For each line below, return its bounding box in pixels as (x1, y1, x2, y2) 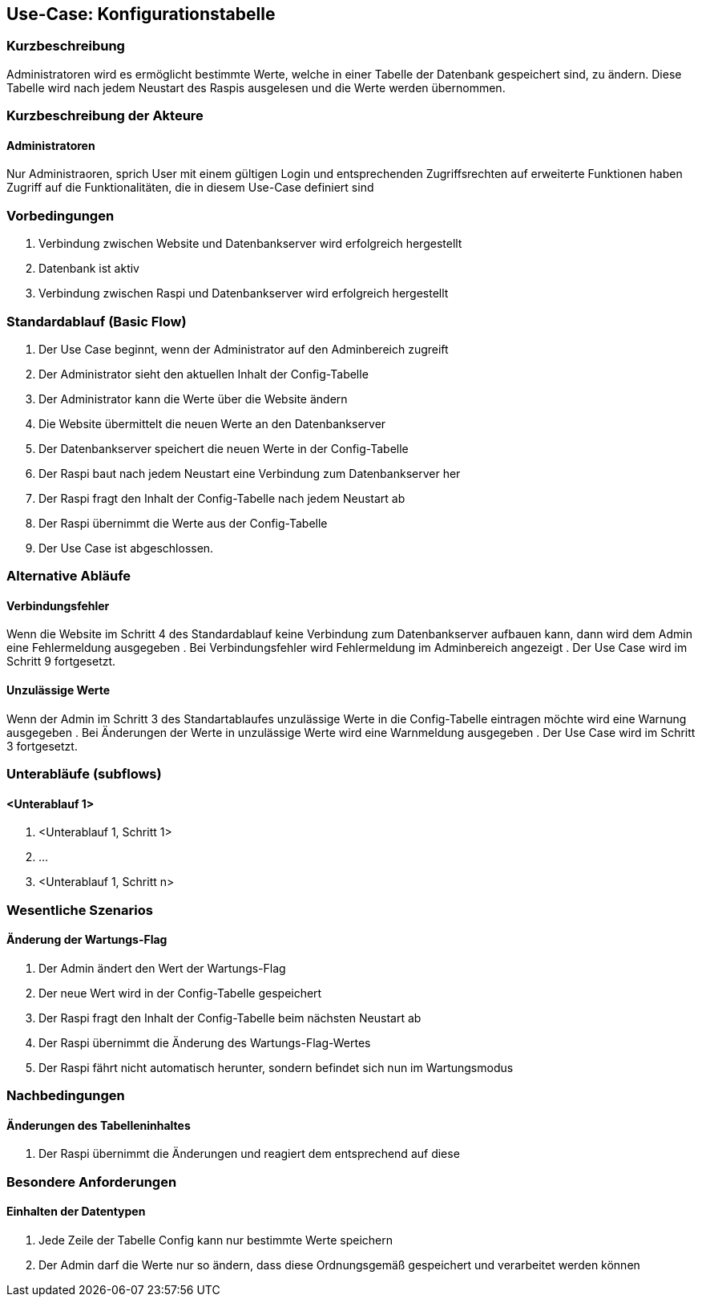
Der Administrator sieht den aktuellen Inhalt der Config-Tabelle (38, 366, 369, 381)
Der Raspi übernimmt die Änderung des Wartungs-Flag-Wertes (38, 1035, 371, 1050)
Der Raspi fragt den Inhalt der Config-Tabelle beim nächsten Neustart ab (38, 1010, 422, 1025)
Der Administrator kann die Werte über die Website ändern (38, 391, 348, 406)
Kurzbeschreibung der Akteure (6, 107, 204, 124)
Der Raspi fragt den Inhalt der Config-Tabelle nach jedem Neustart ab (38, 491, 405, 505)
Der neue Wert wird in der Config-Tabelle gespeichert (38, 985, 322, 1000)
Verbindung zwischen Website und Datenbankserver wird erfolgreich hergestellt (38, 237, 462, 251)
